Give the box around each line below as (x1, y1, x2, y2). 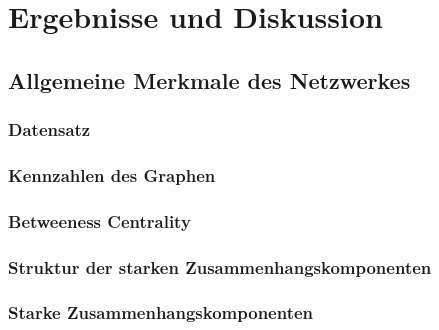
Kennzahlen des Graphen (8, 162, 216, 187)
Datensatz (8, 117, 91, 142)
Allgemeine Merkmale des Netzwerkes (8, 64, 411, 95)
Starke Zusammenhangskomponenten (8, 300, 314, 325)
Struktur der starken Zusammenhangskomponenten (8, 254, 432, 279)
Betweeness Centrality (8, 208, 191, 233)
